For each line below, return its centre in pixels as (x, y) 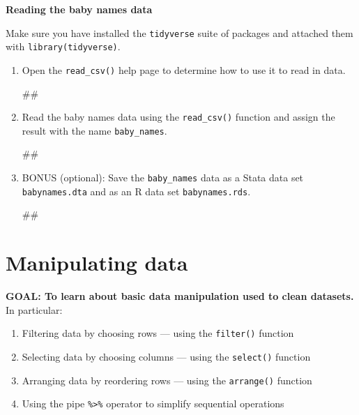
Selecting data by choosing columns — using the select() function (166, 356)
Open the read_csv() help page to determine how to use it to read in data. (184, 69)
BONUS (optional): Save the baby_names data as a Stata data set (163, 178)
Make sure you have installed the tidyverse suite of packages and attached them (179, 32)
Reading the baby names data (79, 9)
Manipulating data (97, 263)
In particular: (34, 309)
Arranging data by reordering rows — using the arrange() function (167, 380)
